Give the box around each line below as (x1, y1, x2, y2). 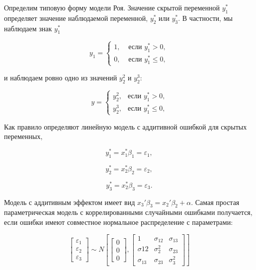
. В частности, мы (178, 12, 233, 23)
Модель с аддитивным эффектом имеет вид (4, 197, 135, 207)
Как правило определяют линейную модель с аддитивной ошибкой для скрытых (4, 121, 247, 132)
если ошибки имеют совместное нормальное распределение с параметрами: (4, 217, 233, 227)
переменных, (4, 131, 43, 141)
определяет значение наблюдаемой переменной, (4, 12, 148, 23)
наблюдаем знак (4, 23, 52, 33)
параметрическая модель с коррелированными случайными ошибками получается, (4, 207, 253, 217)
